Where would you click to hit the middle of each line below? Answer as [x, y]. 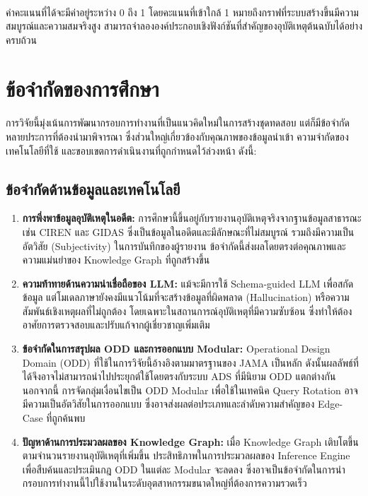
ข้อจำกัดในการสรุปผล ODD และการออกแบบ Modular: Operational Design [176, 349]
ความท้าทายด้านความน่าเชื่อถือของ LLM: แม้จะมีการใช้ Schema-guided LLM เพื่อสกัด [188, 283]
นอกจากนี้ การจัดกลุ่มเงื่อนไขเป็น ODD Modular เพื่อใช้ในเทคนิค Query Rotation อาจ [190, 390]
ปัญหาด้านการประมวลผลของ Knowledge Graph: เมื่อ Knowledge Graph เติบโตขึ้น [190, 441]
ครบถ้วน [21, 39]
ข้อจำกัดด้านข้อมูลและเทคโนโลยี [93, 188]
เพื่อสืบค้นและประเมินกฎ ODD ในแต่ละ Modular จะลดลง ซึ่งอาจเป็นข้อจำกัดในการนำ [184, 469]
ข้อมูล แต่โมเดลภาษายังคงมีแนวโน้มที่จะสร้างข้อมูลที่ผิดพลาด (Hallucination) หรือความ [186, 297]
